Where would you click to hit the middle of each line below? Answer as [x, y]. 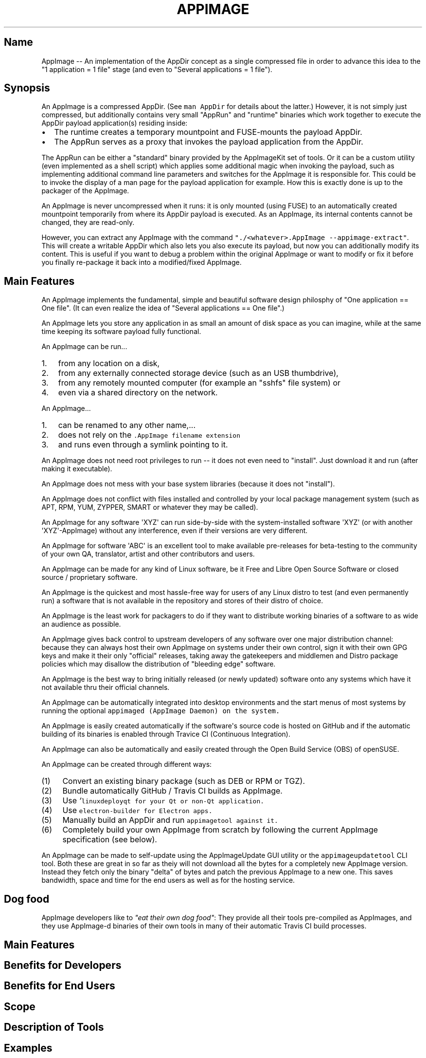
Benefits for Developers [63, 965]
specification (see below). [110, 840]
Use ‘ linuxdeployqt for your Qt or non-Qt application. [163, 801]
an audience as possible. [81, 624]
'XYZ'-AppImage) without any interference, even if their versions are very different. [175, 531]
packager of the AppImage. [85, 191]
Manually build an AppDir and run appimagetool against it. [170, 820]
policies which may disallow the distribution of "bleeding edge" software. [159, 664]
